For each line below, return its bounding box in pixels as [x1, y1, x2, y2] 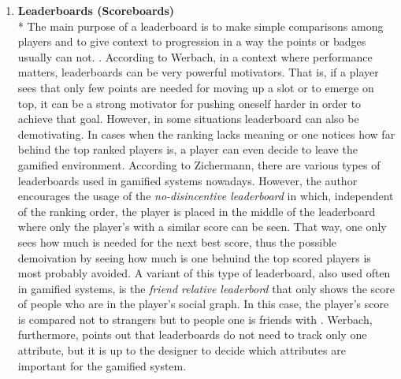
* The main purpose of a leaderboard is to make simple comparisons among [17, 17, 384, 34]
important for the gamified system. [17, 357, 187, 373]
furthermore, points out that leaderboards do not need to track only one [17, 326, 367, 343]
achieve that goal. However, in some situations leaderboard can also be [17, 110, 359, 127]
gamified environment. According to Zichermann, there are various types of [17, 156, 381, 173]
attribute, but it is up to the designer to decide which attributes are [17, 342, 346, 359]
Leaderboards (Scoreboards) [17, 2, 175, 18]
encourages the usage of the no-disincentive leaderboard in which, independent [17, 188, 394, 204]
